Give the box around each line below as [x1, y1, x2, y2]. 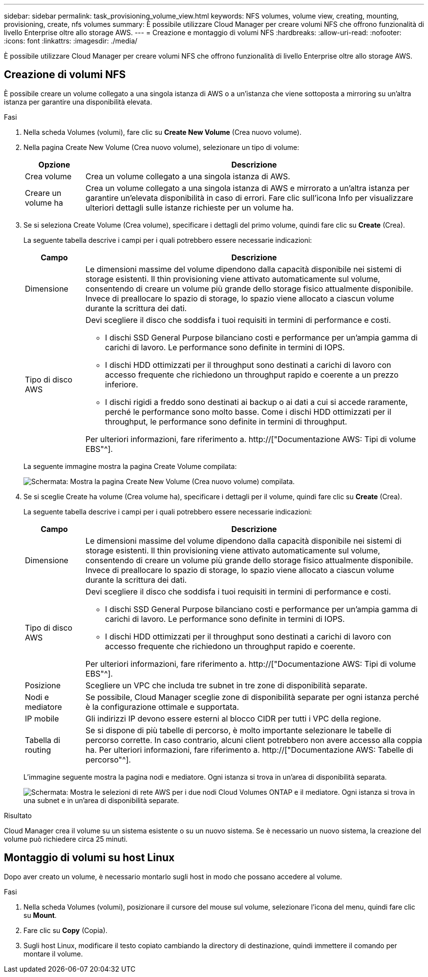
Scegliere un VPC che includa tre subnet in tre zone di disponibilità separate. [86, 680, 367, 690]
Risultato [4, 811, 32, 820]
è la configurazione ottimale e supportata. [86, 701, 239, 712]
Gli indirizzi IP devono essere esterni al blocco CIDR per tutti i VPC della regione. [86, 713, 381, 723]
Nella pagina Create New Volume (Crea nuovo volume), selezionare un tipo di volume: [23, 143, 300, 151]
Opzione [38, 159, 70, 170]
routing [25, 744, 51, 755]
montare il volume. [23, 949, 83, 958]
